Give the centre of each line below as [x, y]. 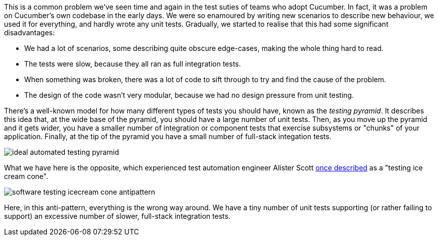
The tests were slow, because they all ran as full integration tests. [133, 64]
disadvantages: [29, 33]
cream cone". [26, 176]
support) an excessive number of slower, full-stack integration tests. [117, 216]
